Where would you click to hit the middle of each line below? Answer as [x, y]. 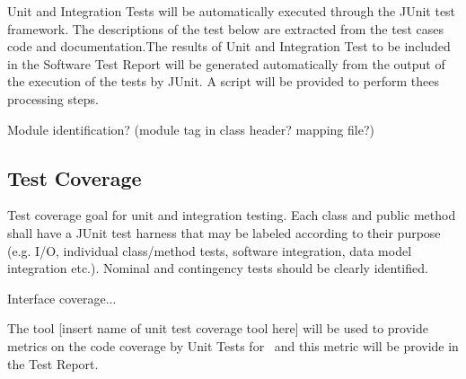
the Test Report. [53, 363]
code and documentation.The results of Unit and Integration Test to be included [229, 46]
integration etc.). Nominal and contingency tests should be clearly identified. [218, 268]
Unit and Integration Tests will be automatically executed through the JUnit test [232, 11]
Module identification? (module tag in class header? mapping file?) [191, 129]
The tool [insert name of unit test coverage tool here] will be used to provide [218, 328]
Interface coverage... [62, 298]
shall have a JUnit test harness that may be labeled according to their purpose [224, 232]
